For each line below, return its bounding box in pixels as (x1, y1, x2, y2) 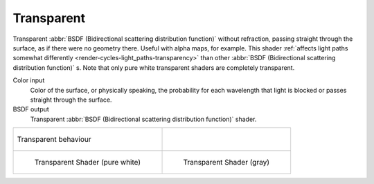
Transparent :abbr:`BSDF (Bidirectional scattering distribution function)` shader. (30, 115, 257, 123)
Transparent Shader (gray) (183, 158, 270, 167)
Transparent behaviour (17, 135, 91, 145)
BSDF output (12, 105, 50, 113)
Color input (12, 76, 45, 84)
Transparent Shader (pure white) (34, 158, 141, 167)
